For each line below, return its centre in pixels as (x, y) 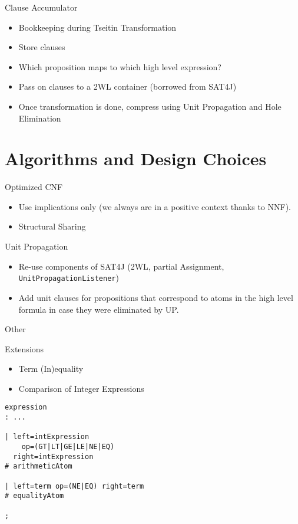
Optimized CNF (34, 187)
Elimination (40, 118)
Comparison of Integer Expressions (81, 388)
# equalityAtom (34, 496)
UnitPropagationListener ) (69, 278)
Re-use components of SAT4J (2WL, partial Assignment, (121, 266)
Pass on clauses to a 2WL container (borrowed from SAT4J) (128, 86)
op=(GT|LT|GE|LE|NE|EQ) (68, 447)
